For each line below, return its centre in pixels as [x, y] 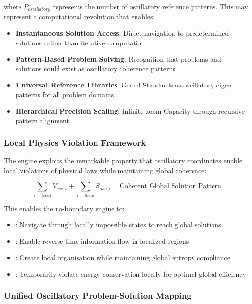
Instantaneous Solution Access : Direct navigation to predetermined [122, 33]
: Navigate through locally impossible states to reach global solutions [118, 225]
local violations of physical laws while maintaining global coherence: [105, 170]
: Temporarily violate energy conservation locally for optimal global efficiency [131, 273]
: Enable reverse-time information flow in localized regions [102, 241]
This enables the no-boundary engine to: [64, 208]
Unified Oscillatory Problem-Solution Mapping [98, 295]
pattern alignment [42, 120]
